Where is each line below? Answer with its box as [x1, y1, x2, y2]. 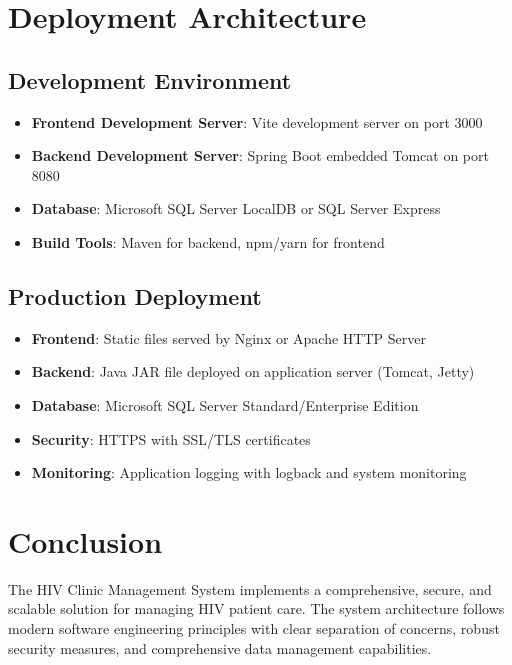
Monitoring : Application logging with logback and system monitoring [31, 462, 467, 483]
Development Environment [8, 64, 292, 95]
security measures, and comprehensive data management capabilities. [8, 637, 432, 658]
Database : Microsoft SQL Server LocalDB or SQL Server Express [31, 198, 441, 219]
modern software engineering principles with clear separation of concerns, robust [8, 618, 500, 639]
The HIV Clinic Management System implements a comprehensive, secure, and [8, 578, 492, 599]
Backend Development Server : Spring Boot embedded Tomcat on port [31, 145, 489, 166]
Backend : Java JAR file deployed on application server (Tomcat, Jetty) [31, 361, 475, 382]
